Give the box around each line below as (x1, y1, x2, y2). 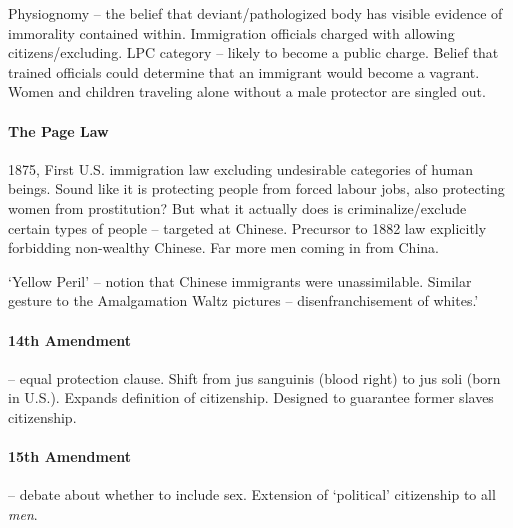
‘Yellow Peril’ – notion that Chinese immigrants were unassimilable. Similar (8, 270, 472, 291)
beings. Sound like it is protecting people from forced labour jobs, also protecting (8, 178, 505, 199)
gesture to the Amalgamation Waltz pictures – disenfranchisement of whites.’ (8, 290, 479, 311)
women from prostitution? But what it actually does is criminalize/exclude (8, 197, 467, 218)
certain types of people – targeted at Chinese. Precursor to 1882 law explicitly (8, 217, 487, 238)
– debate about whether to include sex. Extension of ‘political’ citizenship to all (8, 484, 496, 505)
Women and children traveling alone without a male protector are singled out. (8, 81, 486, 102)
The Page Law (8, 120, 109, 141)
